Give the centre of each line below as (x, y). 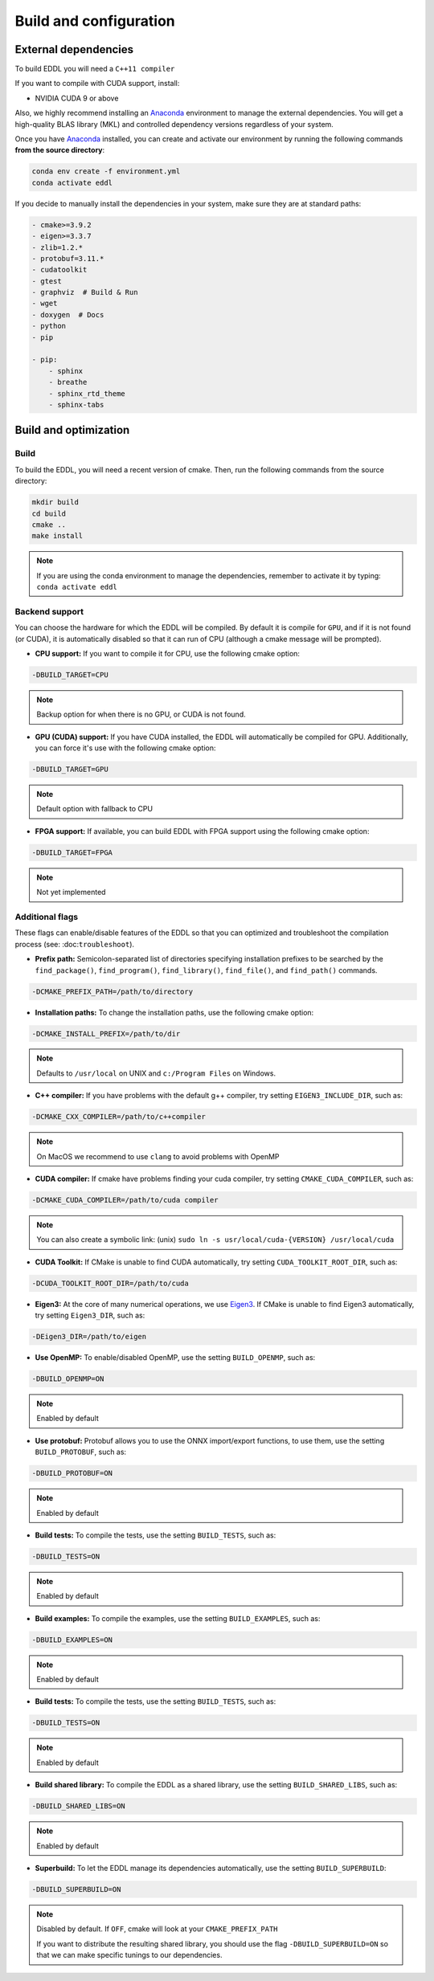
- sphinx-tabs (76, 404)
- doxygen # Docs (68, 315)
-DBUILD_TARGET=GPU (70, 770)
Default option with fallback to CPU (94, 809)
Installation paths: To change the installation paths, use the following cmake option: (174, 1012)
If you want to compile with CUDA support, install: (97, 84)
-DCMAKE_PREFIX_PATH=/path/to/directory (112, 991)
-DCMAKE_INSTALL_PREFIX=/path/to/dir (106, 1033)
